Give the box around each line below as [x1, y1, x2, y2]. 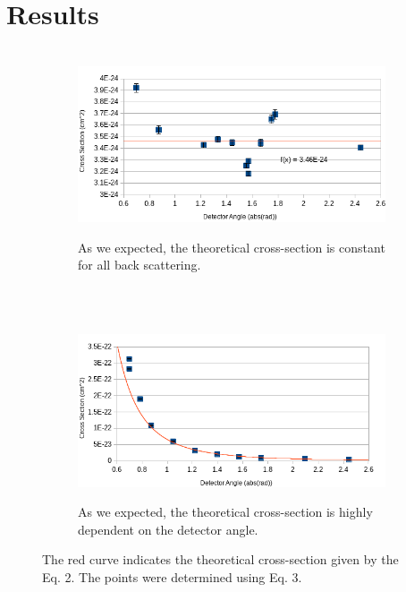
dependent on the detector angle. [78, 519, 258, 538]
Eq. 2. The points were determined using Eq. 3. [42, 567, 302, 586]
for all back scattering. [78, 255, 201, 274]
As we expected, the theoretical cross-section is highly [78, 502, 373, 521]
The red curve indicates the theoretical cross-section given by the [42, 550, 399, 569]
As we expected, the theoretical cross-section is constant [78, 237, 385, 256]
